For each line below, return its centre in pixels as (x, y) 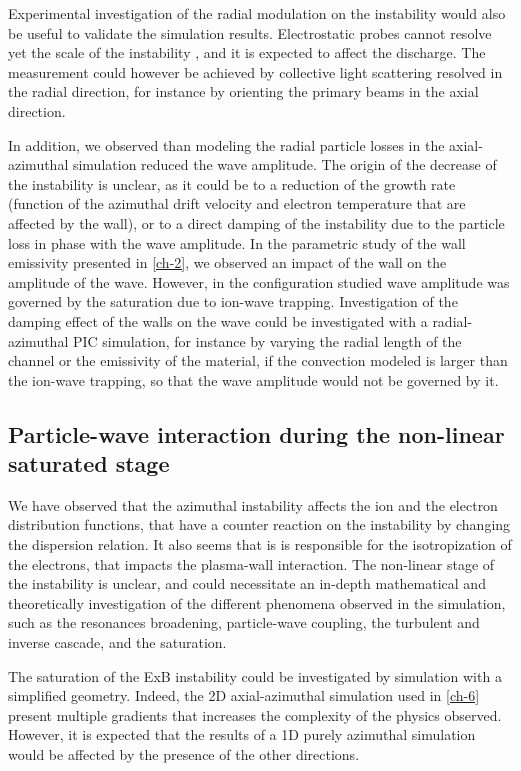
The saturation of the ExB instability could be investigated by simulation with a (255, 675)
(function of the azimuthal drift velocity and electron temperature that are (237, 203)
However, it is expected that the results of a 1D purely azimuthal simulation (242, 734)
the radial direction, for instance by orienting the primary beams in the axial (243, 91)
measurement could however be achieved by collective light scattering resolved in (255, 71)
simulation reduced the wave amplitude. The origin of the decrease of (284, 164)
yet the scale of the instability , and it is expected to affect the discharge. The (247, 52)
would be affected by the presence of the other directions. (184, 754)
